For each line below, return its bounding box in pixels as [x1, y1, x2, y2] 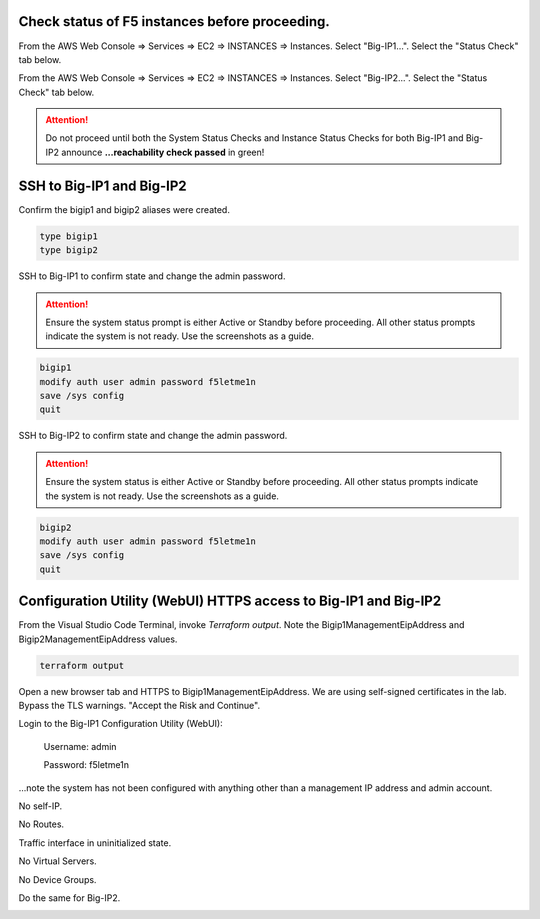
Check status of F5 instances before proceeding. [18, 13, 330, 30]
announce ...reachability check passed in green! [61, 146, 265, 158]
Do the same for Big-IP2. [18, 891, 121, 904]
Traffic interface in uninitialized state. [18, 836, 172, 849]
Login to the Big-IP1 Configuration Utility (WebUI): [18, 718, 224, 730]
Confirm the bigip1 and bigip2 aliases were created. [18, 203, 230, 215]
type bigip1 [39, 230, 99, 242]
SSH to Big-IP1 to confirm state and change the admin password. [18, 270, 286, 282]
